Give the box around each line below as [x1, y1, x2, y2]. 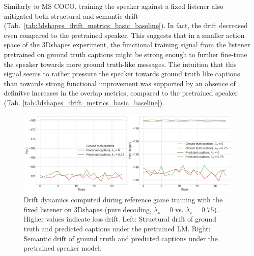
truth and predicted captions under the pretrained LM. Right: [24, 223, 211, 233]
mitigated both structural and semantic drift [4, 10, 138, 21]
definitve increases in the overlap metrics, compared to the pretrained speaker [4, 88, 238, 98]
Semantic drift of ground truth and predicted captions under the [24, 233, 218, 243]
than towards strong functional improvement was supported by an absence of [4, 78, 236, 88]
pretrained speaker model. [24, 243, 102, 253]
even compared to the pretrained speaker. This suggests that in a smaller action [4, 30, 245, 40]
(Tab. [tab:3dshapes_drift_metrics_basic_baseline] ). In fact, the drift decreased [4, 20, 248, 31]
